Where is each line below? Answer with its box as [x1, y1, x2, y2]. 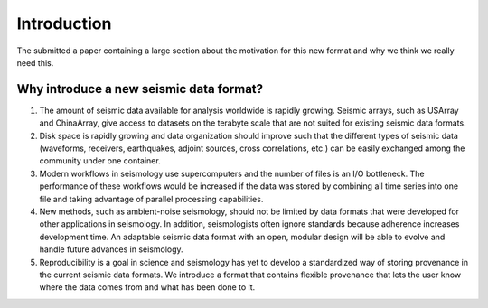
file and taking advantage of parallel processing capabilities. [39, 193, 264, 204]
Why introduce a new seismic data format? [16, 81, 264, 97]
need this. [16, 57, 54, 68]
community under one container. [39, 155, 162, 166]
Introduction [16, 14, 112, 33]
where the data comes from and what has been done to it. [39, 282, 256, 293]
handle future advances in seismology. [39, 244, 184, 255]
